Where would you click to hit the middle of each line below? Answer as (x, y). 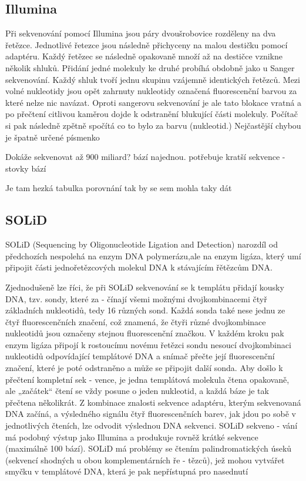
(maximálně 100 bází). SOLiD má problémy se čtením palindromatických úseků (149, 448)
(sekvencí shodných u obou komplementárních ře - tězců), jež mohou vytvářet (145, 460)
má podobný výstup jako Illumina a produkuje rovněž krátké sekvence (132, 437)
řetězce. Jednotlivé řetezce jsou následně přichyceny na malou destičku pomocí (147, 44)
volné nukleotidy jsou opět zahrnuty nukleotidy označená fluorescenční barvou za (151, 91)
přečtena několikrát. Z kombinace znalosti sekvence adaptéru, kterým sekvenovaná (153, 402)
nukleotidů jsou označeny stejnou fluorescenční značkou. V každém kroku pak (145, 333)
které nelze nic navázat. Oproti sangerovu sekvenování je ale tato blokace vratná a (153, 102)
